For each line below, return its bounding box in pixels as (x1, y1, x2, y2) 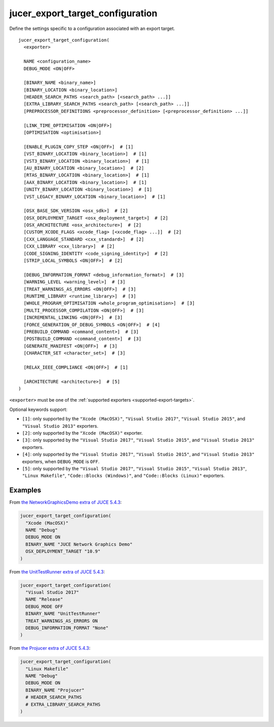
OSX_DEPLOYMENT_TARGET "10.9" (25, 549, 101, 554)
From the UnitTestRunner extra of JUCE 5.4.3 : (9, 568, 105, 574)
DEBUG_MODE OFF (25, 603, 63, 610)
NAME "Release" (25, 596, 63, 602)
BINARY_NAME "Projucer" (25, 687, 85, 693)
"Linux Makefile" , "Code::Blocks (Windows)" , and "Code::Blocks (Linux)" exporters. (22, 473, 225, 479)
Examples (9, 486, 42, 495)
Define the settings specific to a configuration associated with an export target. (9, 25, 175, 32)
